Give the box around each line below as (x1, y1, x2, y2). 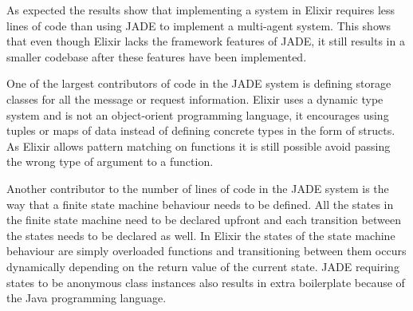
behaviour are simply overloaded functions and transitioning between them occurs (6, 242, 407, 259)
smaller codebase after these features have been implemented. (6, 48, 307, 65)
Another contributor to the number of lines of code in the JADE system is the (6, 179, 389, 196)
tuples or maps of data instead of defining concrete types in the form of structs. (6, 122, 395, 139)
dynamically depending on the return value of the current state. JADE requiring (6, 258, 399, 274)
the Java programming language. (6, 289, 167, 306)
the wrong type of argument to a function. (6, 153, 214, 170)
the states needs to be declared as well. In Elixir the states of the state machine (6, 226, 395, 243)
